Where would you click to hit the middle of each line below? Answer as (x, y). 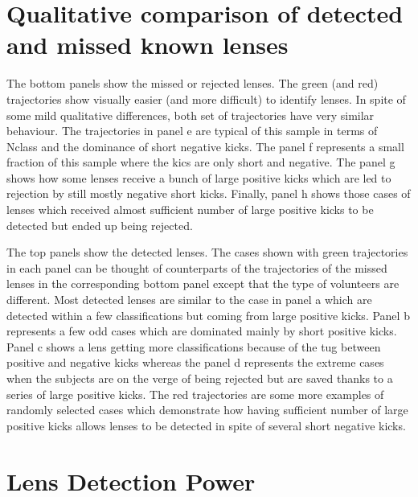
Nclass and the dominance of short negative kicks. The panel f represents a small (205, 146)
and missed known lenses (148, 45)
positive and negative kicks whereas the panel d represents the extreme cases (195, 362)
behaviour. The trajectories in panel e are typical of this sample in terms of (192, 131)
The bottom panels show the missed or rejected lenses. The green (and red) (193, 83)
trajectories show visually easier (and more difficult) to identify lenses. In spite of (206, 99)
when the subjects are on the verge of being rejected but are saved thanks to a (200, 378)
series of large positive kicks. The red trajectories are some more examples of (195, 394)
